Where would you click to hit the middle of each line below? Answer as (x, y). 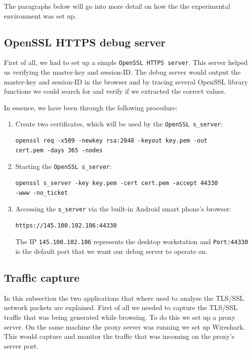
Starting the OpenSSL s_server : (63, 166)
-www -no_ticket (42, 193)
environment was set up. (40, 15)
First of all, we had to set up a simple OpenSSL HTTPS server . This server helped (126, 62)
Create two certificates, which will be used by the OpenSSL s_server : (119, 124)
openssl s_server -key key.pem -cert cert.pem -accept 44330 (117, 183)
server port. (21, 345)
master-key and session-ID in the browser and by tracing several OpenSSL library (126, 81)
